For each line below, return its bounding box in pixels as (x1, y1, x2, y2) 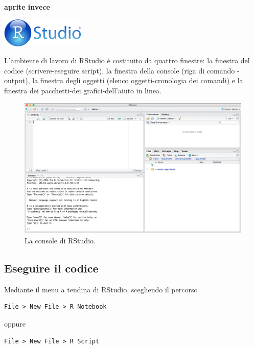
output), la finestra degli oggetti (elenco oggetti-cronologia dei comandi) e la (4, 75, 243, 86)
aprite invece (4, 2, 50, 12)
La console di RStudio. (25, 235, 96, 246)
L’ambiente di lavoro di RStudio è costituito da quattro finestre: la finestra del (4, 55, 250, 66)
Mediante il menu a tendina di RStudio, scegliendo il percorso (4, 284, 198, 294)
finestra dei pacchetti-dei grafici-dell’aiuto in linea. (4, 85, 161, 95)
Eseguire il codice (4, 260, 99, 276)
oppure (4, 318, 26, 329)
